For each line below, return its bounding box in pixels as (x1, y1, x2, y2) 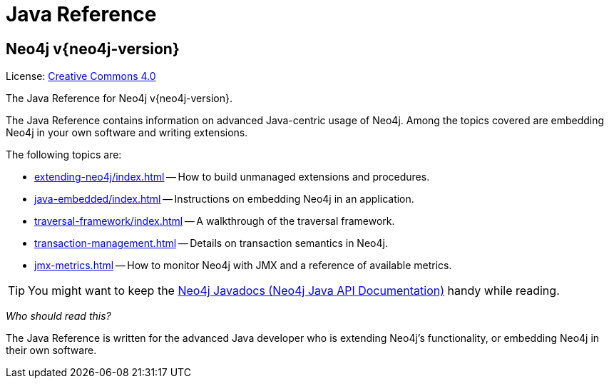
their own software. (6, 344, 97, 357)
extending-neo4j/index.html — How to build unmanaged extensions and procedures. (34, 171, 430, 183)
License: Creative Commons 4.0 (6, 70, 156, 83)
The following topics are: (6, 148, 122, 161)
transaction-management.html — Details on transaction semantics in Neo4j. (34, 237, 388, 250)
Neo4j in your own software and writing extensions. (6, 126, 248, 139)
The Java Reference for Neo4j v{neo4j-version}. (6, 92, 232, 105)
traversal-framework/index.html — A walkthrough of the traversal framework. (34, 215, 395, 228)
